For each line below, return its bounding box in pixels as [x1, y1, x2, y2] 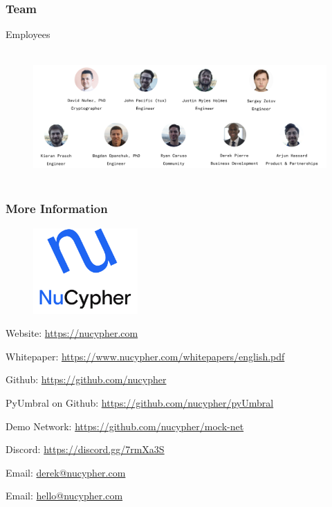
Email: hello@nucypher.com [6, 488, 123, 503]
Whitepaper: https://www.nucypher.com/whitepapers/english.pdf [6, 349, 285, 363]
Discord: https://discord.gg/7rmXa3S [6, 442, 165, 457]
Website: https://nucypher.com [6, 326, 138, 340]
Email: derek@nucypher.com [6, 465, 126, 479]
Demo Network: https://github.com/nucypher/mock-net [6, 418, 244, 433]
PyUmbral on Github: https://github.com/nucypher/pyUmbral [6, 395, 274, 409]
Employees [6, 27, 50, 42]
